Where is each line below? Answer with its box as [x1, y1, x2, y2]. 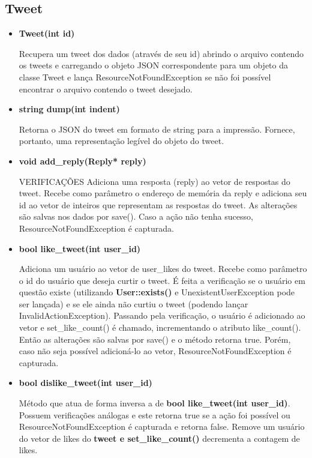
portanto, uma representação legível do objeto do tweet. [19, 134, 224, 147]
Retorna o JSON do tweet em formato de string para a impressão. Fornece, [19, 122, 295, 135]
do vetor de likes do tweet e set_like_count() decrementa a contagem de [19, 432, 300, 444]
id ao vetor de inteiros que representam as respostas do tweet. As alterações [19, 198, 298, 211]
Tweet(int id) [19, 27, 75, 40]
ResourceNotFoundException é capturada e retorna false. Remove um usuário [19, 420, 305, 433]
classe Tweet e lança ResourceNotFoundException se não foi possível [19, 70, 271, 83]
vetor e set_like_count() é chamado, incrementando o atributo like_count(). [19, 321, 301, 334]
